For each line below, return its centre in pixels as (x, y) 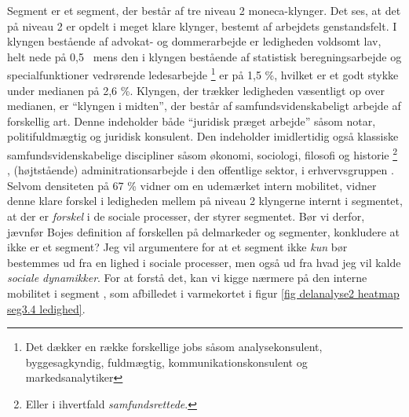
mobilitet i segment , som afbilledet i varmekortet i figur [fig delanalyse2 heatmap (203, 293)
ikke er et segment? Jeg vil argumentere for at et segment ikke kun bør (177, 247)
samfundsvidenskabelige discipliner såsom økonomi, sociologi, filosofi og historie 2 (203, 154)
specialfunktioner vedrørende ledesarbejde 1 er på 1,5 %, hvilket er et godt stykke (203, 74)
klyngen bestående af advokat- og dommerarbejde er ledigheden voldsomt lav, (194, 41)
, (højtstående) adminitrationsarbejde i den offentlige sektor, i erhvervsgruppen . (201, 170)
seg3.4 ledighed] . (46, 308)
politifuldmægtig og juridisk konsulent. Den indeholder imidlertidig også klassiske (203, 136)
